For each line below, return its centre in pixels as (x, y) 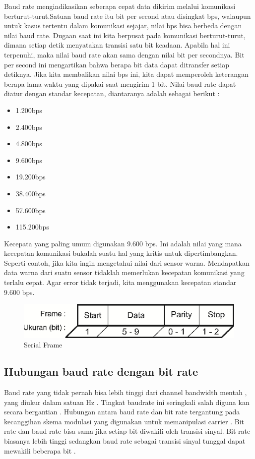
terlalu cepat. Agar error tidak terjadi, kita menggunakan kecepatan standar (120, 282)
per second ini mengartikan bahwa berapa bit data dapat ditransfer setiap (117, 64)
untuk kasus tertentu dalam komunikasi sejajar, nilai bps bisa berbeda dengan (123, 26)
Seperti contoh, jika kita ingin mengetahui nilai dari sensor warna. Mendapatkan (127, 262)
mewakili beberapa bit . (40, 450)
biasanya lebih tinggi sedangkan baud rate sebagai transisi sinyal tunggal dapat (125, 440)
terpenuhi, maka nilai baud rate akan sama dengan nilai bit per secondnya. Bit (124, 54)
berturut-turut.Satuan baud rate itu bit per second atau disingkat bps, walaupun (127, 16)
